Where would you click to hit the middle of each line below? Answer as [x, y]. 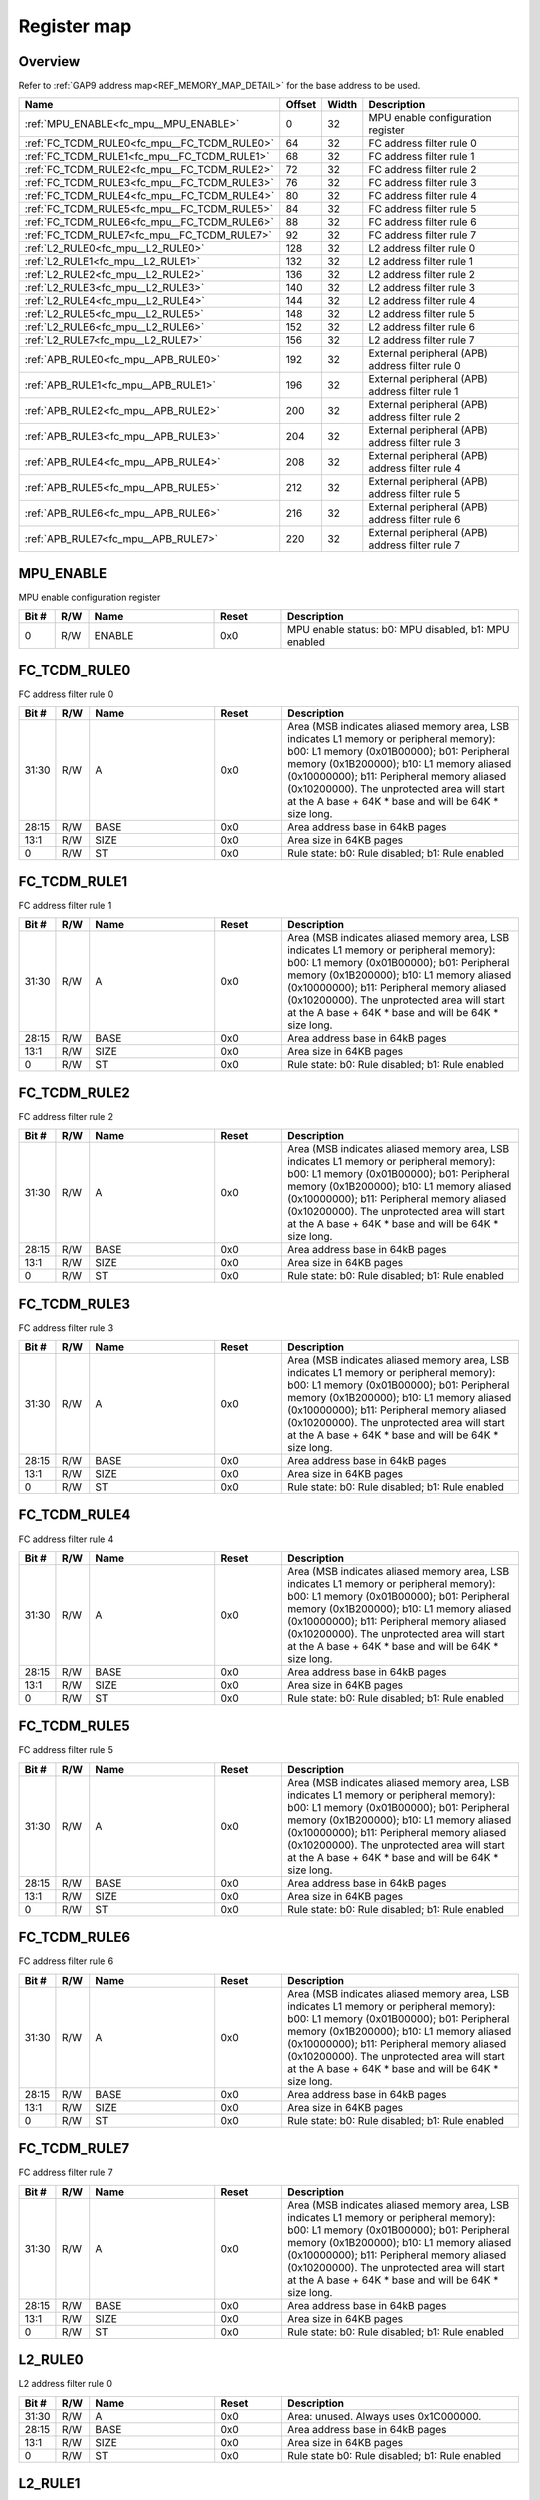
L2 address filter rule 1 [421, 262]
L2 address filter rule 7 [421, 340]
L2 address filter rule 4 [422, 301]
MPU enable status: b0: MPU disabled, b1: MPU [398, 630]
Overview [49, 61]
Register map [75, 26]
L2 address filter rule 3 [421, 288]
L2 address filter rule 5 [421, 314]
